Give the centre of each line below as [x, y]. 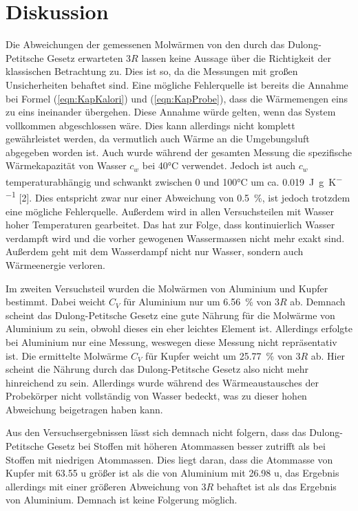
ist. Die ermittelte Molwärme [67, 355]
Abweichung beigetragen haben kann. [84, 409]
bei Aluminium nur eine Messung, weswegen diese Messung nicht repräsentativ [171, 341]
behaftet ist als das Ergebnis [276, 486]
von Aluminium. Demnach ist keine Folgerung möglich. [122, 500]
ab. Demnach [318, 302]
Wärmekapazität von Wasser [66, 165]
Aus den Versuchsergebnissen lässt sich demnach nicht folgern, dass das [156, 432]
